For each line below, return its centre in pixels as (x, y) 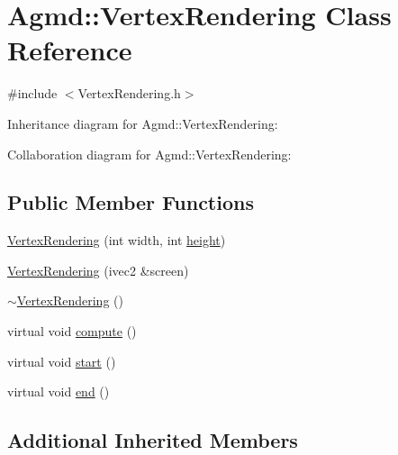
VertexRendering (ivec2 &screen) (98, 270)
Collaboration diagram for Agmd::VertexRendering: (149, 154)
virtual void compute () (72, 331)
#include (32, 93)
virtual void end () (59, 391)
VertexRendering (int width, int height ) (117, 240)
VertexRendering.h (129, 93)
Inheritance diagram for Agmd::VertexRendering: (143, 123)
